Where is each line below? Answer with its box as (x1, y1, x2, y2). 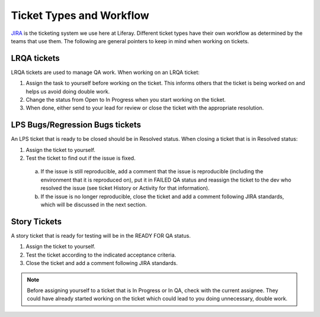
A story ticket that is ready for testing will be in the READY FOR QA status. (11, 232, 191, 239)
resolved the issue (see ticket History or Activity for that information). (40, 185, 210, 192)
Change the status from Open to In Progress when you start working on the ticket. (25, 96, 226, 103)
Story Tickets (11, 216, 62, 227)
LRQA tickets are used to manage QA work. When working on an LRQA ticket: (11, 69, 200, 76)
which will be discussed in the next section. (40, 201, 147, 208)
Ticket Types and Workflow (11, 9, 149, 22)
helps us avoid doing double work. (25, 88, 110, 95)
